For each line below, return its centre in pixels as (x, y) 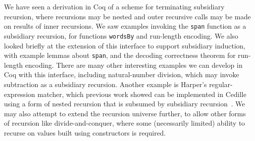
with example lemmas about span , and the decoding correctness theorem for (120, 55)
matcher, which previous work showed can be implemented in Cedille (142, 94)
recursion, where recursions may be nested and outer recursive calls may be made (127, 16)
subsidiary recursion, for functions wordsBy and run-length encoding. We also (121, 35)
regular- (221, 84)
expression (20, 94)
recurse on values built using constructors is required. (85, 132)
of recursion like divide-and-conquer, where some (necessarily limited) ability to (125, 123)
